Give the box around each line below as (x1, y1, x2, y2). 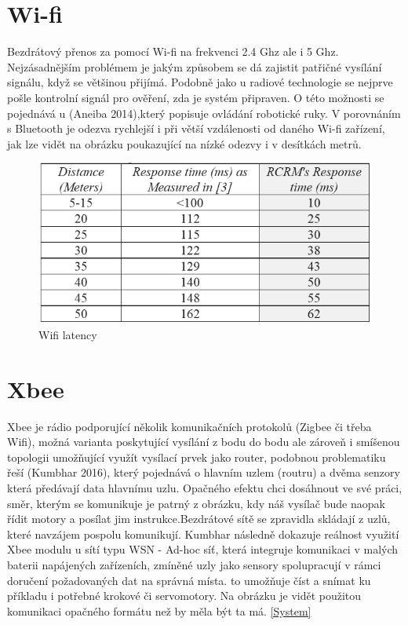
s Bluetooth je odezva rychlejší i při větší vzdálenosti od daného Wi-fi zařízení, (7, 120, 385, 137)
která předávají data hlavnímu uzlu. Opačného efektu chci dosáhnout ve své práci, (7, 480, 403, 496)
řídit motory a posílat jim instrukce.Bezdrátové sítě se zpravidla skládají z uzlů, (7, 510, 391, 527)
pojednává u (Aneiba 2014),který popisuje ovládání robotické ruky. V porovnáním (7, 104, 401, 121)
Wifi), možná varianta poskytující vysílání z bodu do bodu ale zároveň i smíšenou (7, 433, 400, 450)
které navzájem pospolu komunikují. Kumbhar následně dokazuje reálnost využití (7, 525, 399, 542)
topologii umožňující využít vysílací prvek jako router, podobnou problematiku (7, 448, 386, 465)
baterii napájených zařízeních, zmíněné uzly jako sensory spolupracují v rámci (7, 557, 381, 573)
